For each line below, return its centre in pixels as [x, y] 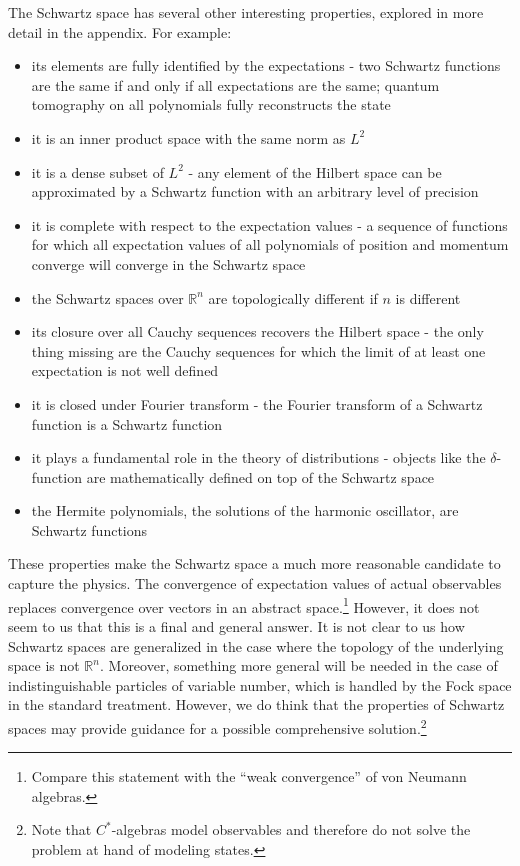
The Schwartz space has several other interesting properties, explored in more [246, 12]
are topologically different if [293, 297]
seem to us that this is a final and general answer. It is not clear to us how [236, 625]
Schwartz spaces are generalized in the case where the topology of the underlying [256, 645]
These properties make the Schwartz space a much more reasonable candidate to [254, 563]
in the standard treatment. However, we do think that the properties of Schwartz [256, 704]
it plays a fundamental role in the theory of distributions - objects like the [258, 457]
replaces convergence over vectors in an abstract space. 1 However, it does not [244, 605]
